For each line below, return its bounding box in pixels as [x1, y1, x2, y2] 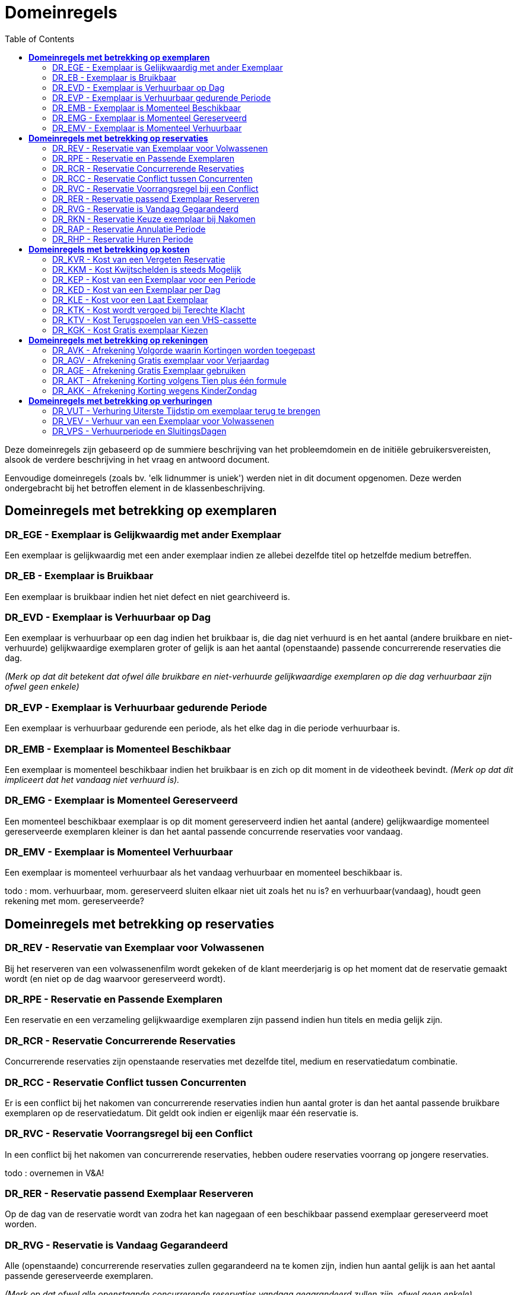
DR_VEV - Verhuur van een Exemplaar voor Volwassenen [52, 415, 274, 426]
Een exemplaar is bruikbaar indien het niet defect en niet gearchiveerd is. [5, 591, 290, 602]
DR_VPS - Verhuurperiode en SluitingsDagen [52, 425, 227, 436]
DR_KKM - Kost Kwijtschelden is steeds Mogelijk [52, 264, 241, 274]
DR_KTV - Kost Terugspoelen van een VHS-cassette [52, 314, 257, 325]
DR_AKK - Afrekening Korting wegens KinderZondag [52, 385, 257, 396]
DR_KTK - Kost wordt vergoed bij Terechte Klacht [52, 304, 245, 315]
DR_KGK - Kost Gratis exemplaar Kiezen [52, 324, 208, 335]
